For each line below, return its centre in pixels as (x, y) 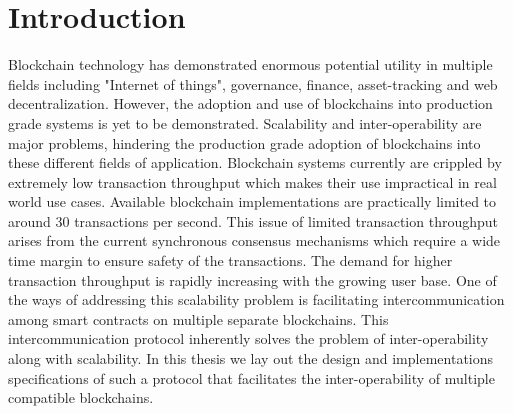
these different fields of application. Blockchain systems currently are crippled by (255, 162)
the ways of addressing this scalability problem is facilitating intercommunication (256, 299)
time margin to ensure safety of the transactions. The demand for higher (230, 260)
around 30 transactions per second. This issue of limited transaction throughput (253, 220)
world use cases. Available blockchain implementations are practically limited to (252, 201)
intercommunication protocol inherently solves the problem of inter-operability (248, 338)
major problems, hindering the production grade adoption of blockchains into (244, 142)
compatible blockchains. (81, 397)
